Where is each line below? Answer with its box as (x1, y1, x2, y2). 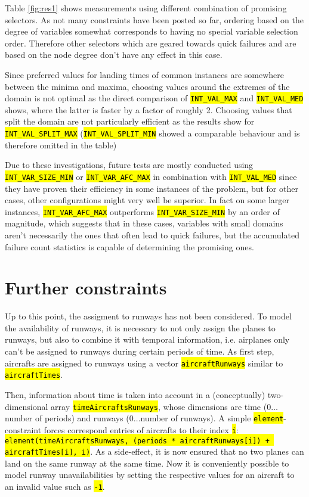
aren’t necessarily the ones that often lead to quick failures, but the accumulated (5, 228, 299, 241)
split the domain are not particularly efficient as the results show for (5, 115, 255, 128)
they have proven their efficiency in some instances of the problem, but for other (5, 182, 298, 194)
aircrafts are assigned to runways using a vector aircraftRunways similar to (5, 356, 283, 369)
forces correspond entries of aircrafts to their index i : (44, 423, 239, 436)
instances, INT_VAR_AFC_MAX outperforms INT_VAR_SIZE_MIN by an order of (5, 205, 280, 218)
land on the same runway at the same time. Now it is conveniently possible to (5, 456, 289, 469)
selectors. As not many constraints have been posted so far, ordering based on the (5, 13, 304, 26)
